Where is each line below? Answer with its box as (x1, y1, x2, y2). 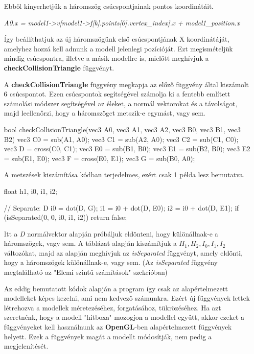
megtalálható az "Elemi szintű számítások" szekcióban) (4, 267, 168, 277)
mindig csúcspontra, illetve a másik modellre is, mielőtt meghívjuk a (4, 53, 209, 63)
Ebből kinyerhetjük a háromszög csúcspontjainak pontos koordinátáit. (4, 1, 214, 11)
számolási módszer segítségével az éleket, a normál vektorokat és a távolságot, (4, 98, 237, 108)
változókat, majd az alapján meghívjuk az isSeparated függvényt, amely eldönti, (4, 247, 243, 258)
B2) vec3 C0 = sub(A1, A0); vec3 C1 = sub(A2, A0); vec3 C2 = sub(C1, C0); (4, 134, 239, 144)
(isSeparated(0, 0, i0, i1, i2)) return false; (4, 212, 127, 222)
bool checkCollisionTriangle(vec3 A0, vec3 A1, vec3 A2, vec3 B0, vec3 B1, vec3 (4, 124, 241, 134)
